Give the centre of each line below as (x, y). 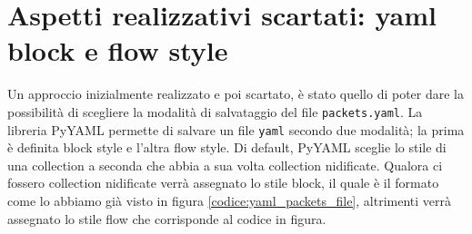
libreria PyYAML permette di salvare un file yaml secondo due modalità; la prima (236, 129)
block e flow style (118, 50)
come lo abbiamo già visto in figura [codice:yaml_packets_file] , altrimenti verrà (229, 200)
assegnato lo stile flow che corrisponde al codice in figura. (167, 218)
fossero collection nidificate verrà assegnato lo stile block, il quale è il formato (223, 183)
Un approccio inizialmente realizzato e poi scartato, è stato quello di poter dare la (236, 94)
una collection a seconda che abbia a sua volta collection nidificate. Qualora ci (225, 165)
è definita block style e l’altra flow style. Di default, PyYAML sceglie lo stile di (227, 147)
